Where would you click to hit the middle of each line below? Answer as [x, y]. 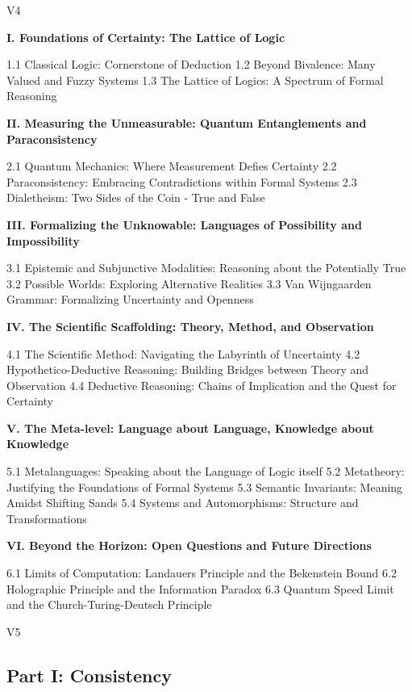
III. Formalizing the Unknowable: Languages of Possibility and [184, 224]
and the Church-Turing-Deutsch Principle [109, 604]
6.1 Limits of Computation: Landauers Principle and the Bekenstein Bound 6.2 [202, 573]
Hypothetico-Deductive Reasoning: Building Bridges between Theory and [188, 369]
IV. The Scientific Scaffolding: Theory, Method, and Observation [190, 326]
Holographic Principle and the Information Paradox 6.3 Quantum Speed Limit [200, 588]
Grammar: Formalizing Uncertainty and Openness [130, 299]
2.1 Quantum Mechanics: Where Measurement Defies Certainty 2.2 [172, 166]
